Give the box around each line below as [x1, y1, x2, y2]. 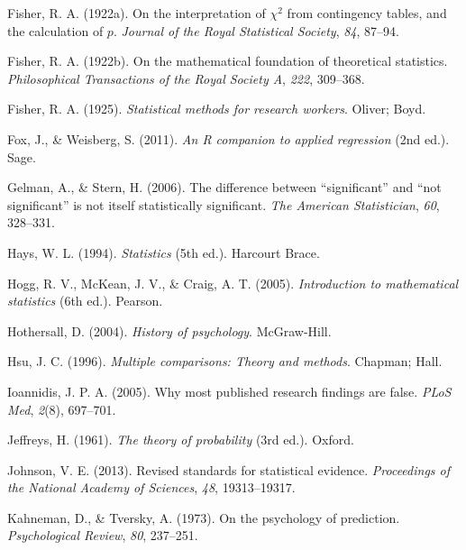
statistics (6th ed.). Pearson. [7, 291, 163, 310]
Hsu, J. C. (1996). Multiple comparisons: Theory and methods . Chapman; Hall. [7, 352, 443, 371]
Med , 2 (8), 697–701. [7, 399, 116, 418]
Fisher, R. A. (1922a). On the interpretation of [7, 4, 266, 22]
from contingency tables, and [287, 4, 447, 22]
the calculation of [7, 21, 104, 40]
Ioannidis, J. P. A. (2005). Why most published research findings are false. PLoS [7, 381, 452, 400]
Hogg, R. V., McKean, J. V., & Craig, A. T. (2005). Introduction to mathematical [7, 273, 459, 292]
